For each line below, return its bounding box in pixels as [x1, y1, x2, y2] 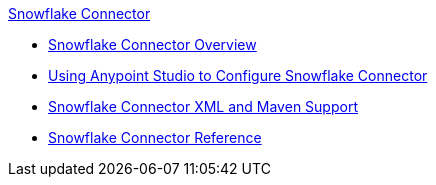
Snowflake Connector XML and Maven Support [48, 98, 358, 115]
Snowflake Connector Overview [48, 36, 257, 53]
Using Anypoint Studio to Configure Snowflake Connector [48, 67, 428, 84]
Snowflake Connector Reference [48, 129, 262, 146]
